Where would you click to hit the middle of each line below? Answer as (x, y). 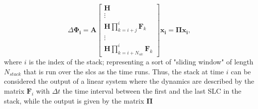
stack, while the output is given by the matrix (74, 100)
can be (241, 71)
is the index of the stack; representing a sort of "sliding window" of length (141, 62)
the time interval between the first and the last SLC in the (152, 90)
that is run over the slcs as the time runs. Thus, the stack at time (124, 71)
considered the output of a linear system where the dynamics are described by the (129, 81)
